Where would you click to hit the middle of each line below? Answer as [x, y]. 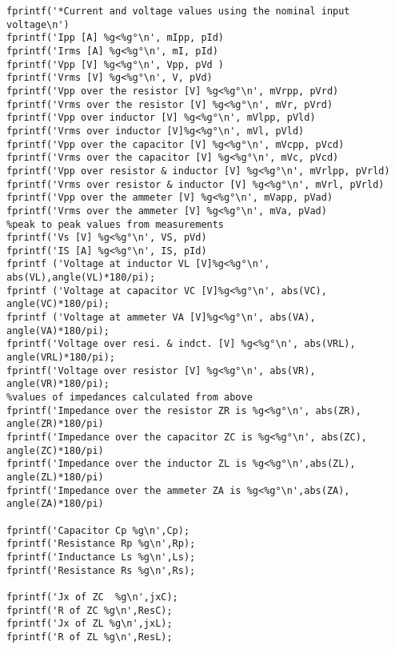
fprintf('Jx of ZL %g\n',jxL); [90, 624]
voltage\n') [38, 24]
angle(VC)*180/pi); [58, 304]
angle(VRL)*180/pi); [61, 358]
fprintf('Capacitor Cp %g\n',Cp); [98, 530]
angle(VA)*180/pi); [58, 330]
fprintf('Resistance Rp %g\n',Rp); [101, 544]
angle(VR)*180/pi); [58, 384]
